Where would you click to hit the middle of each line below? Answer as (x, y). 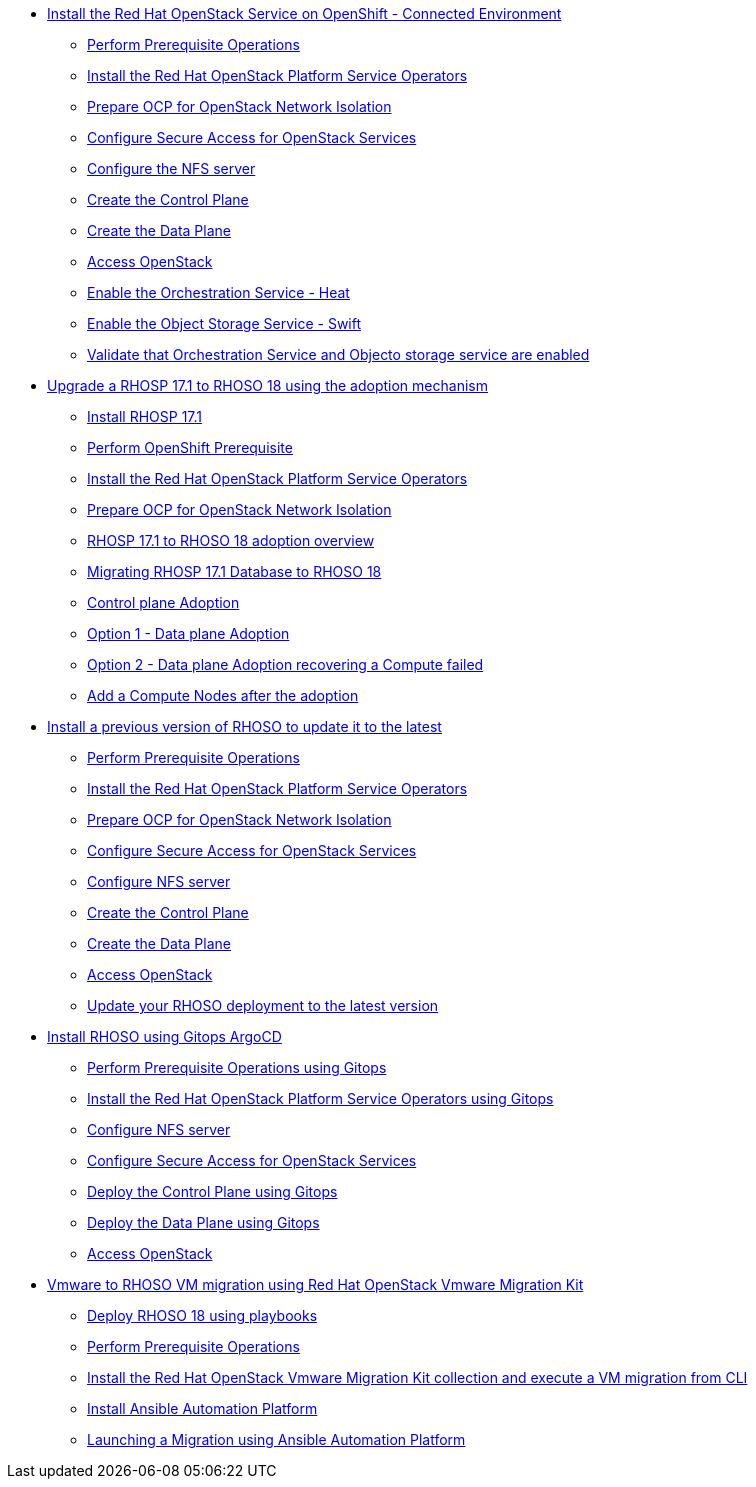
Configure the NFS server (171, 168)
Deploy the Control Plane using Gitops (212, 1191)
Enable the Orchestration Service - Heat (218, 292)
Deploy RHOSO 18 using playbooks (202, 1315)
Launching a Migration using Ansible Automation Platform (276, 1439)
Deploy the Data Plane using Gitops (203, 1222)
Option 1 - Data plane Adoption (188, 633)
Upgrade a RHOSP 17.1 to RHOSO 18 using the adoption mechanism (267, 385)
